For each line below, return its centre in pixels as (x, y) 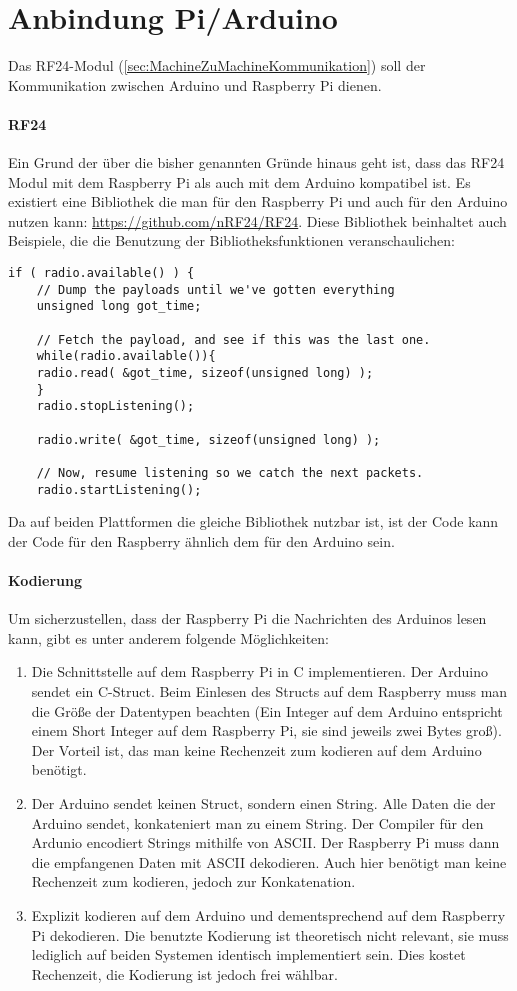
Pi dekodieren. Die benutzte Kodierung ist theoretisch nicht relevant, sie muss (270, 934)
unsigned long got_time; (119, 306)
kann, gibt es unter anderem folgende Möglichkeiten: (169, 637)
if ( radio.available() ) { (101, 273)
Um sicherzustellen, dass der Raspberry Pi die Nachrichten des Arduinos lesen (247, 618)
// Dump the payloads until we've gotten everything (215, 289)
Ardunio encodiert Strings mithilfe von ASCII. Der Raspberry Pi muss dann (265, 842)
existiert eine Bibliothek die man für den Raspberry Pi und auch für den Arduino (258, 201)
